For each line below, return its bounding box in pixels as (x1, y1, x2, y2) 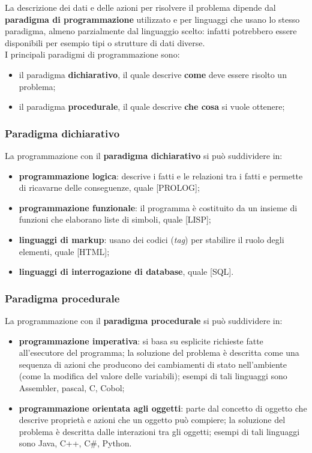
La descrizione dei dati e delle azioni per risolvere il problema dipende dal (5, 1, 276, 13)
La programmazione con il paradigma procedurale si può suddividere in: (5, 314, 283, 326)
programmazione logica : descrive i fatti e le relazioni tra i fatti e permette (19, 169, 303, 182)
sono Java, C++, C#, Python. (19, 437, 132, 449)
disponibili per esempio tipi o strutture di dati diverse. (5, 36, 205, 49)
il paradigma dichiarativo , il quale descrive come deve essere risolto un (19, 68, 287, 80)
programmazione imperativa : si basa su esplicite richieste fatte (19, 334, 263, 347)
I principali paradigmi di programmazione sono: (5, 48, 180, 61)
